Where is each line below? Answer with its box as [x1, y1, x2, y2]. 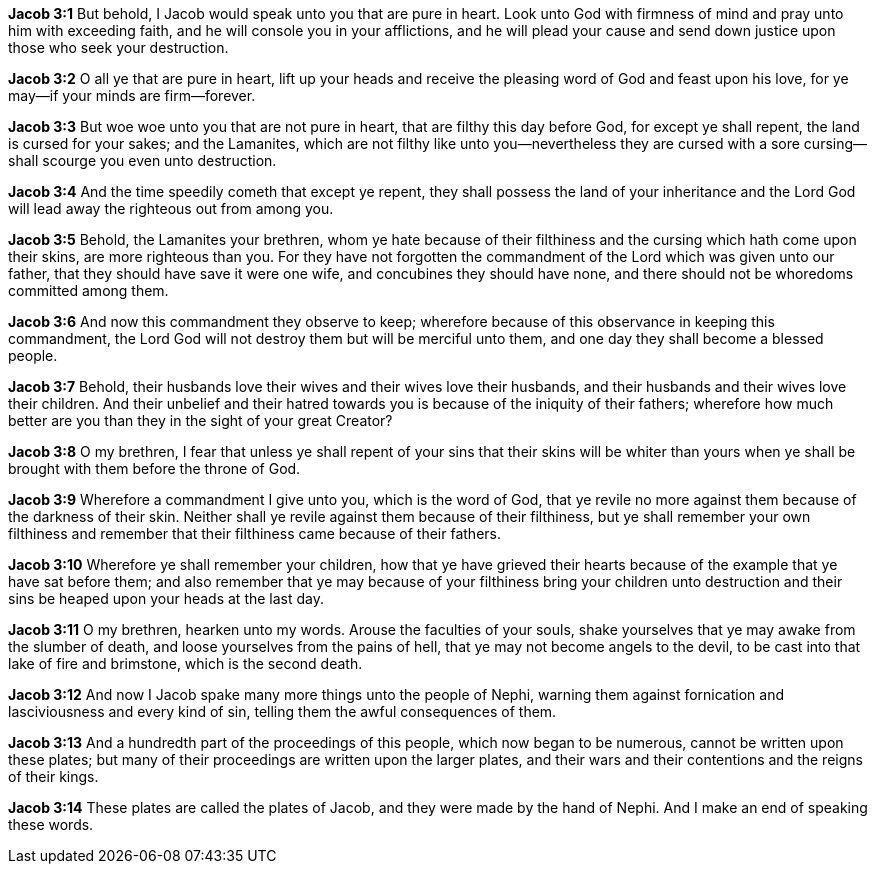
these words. [8, 816, 94, 833]
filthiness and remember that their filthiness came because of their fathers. [8, 525, 501, 542]
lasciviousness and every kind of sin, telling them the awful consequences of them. [8, 703, 557, 720]
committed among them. [8, 282, 169, 299]
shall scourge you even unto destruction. [8, 152, 277, 169]
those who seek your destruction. [8, 39, 229, 56]
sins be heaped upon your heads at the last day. [8, 590, 325, 607]
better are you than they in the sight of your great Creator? [8, 412, 393, 429]
